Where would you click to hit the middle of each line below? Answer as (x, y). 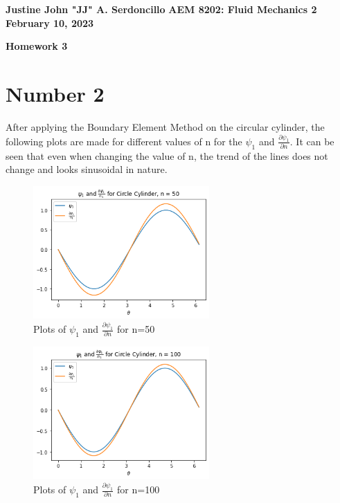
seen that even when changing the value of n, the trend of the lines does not (167, 155)
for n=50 (136, 329)
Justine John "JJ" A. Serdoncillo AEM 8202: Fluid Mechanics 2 (161, 9)
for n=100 (138, 490)
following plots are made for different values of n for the (124, 141)
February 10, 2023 (50, 22)
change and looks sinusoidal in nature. (87, 169)
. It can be (312, 141)
